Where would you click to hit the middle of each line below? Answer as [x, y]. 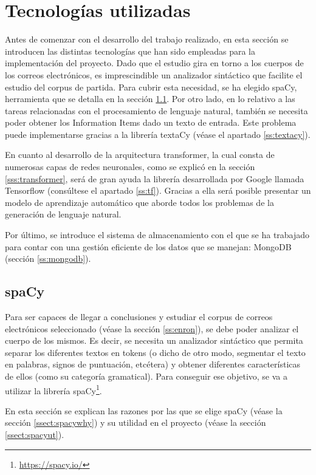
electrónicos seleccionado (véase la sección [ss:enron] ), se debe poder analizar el [152, 328]
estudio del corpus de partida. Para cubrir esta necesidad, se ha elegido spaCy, [151, 87]
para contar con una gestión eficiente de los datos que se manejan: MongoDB [148, 246]
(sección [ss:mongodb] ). [48, 258]
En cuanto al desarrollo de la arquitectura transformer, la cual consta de [140, 155]
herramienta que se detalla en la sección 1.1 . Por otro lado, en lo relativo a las [150, 99]
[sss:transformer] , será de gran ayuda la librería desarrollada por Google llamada [155, 178]
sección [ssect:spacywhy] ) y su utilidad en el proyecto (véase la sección [136, 422]
